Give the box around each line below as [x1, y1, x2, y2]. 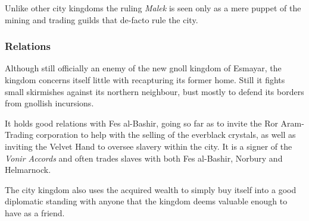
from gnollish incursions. [5, 97, 94, 109]
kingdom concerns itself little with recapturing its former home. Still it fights [5, 74, 285, 86]
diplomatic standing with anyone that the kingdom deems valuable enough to [5, 195, 288, 207]
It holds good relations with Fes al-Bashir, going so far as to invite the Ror [5, 116, 278, 129]
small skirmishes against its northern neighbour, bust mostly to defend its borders [5, 85, 304, 97]
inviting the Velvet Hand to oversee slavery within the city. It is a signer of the [5, 140, 292, 152]
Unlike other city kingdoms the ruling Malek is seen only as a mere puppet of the [5, 2, 301, 14]
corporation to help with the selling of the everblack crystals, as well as [36, 128, 296, 141]
